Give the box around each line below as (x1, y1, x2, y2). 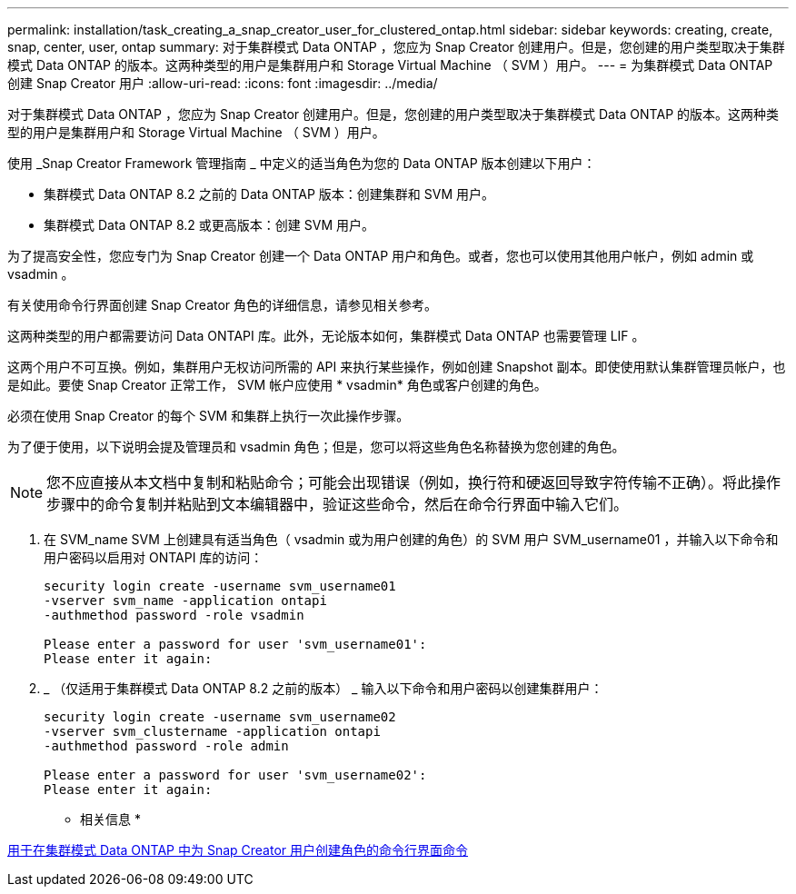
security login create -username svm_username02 (44, 710, 396, 724)
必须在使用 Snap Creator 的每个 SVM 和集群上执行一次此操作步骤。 (7, 408, 410, 423)
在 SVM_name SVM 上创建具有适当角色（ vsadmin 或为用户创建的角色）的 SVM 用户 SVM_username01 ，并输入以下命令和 (44, 531, 779, 547)
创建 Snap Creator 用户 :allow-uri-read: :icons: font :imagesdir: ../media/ (7, 75, 438, 91)
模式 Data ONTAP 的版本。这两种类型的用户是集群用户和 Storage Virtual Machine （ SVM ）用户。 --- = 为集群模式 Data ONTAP (7, 57, 773, 73)
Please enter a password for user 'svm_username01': (44, 637, 427, 651)
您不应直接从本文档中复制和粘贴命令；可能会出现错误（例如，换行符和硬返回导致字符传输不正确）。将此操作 (46, 473, 781, 492)
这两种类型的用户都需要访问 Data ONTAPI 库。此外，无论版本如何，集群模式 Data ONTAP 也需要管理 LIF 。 (7, 328, 645, 343)
